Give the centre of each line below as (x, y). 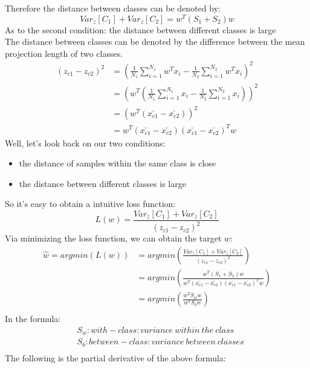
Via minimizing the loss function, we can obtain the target (113, 238)
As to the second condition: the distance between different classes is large (140, 29)
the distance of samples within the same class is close (118, 163)
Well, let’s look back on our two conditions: (85, 143)
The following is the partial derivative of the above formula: (115, 357)
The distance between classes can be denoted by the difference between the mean (155, 41)
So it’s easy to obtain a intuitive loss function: (90, 204)
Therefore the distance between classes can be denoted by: (113, 8)
